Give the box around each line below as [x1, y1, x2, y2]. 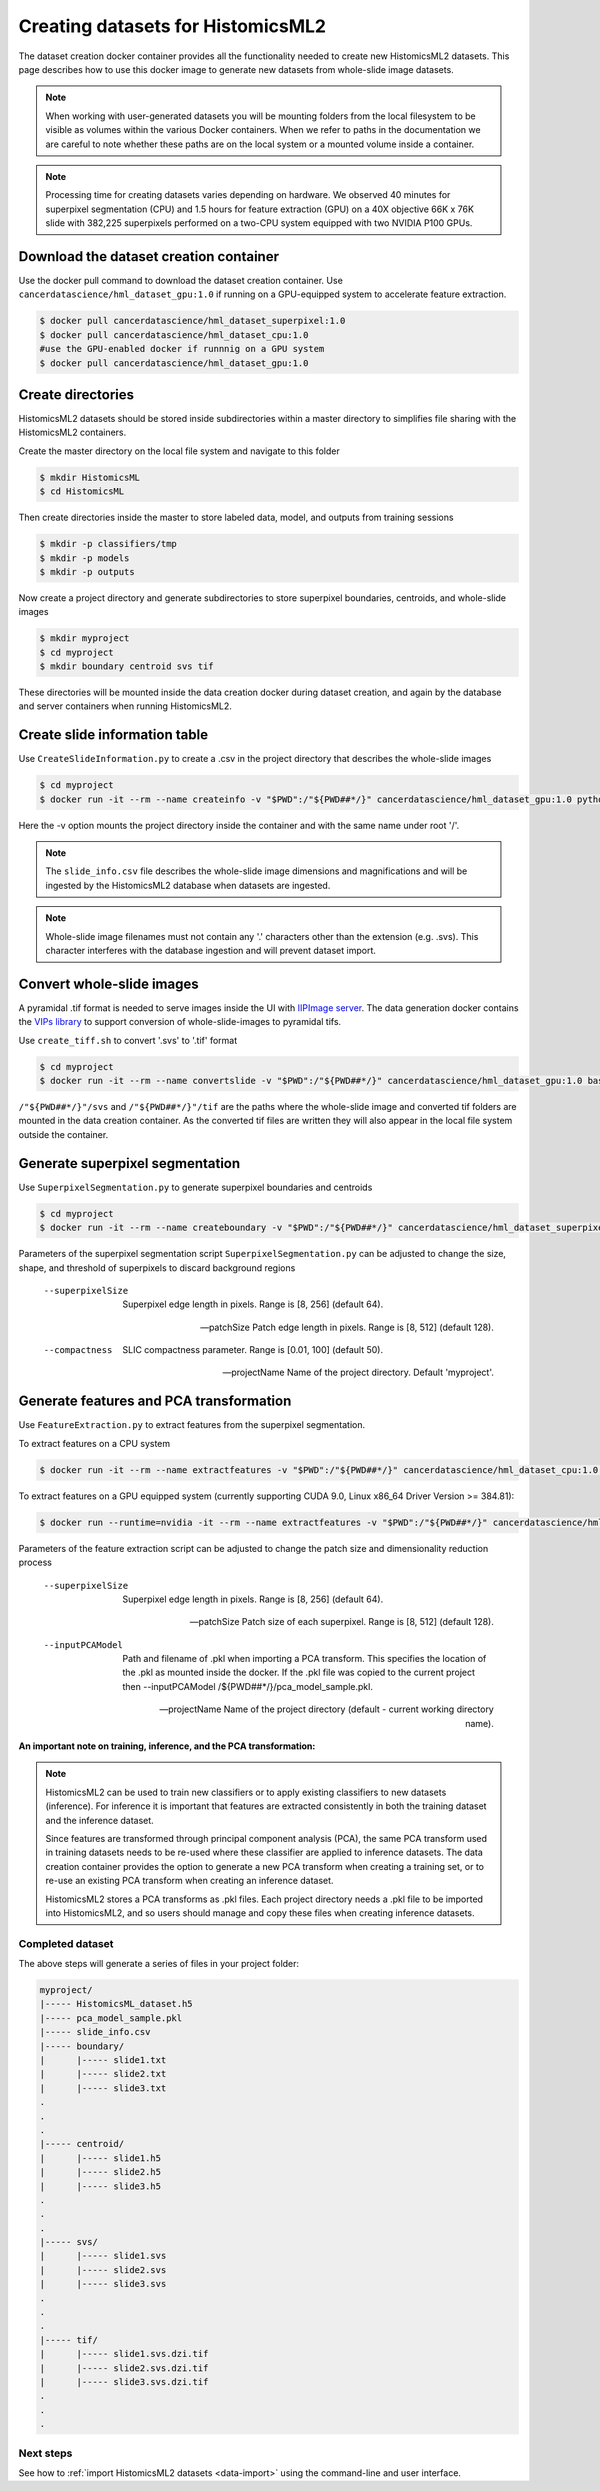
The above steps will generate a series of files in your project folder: [18, 1958, 300, 1970]
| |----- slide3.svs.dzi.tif [39, 2376, 209, 2387]
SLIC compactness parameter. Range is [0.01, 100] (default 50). [122, 1344, 384, 1356]
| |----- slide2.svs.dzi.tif [39, 2362, 209, 2374]
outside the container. [18, 1128, 109, 1140]
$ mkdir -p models [39, 552, 130, 564]
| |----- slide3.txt [39, 2082, 167, 2094]
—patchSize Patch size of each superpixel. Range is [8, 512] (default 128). [189, 1616, 494, 1628]
